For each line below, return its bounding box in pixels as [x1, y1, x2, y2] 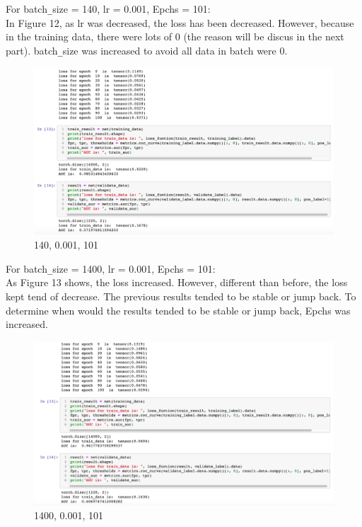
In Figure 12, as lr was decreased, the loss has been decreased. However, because [6, 15, 354, 30]
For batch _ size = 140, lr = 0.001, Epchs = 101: [6, 1, 211, 16]
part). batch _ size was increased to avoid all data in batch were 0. [6, 42, 288, 57]
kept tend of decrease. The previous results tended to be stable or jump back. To [6, 288, 356, 303]
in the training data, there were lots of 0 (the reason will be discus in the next [6, 29, 344, 44]
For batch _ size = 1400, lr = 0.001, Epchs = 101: [6, 261, 216, 276]
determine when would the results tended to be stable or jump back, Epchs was [6, 302, 351, 317]
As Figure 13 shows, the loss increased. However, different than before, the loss [6, 275, 348, 290]
